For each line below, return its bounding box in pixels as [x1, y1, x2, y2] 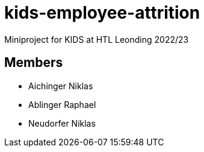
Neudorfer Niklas [28, 118, 96, 128]
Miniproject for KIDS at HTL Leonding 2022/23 [4, 34, 189, 45]
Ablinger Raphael [28, 99, 96, 110]
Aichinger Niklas [28, 80, 93, 91]
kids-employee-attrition [4, 2, 200, 23]
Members [4, 55, 63, 71]
